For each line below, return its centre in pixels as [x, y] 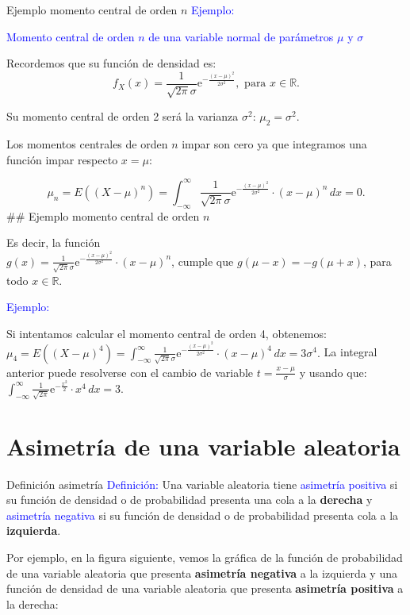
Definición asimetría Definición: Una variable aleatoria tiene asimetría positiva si [202, 484]
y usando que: [333, 372]
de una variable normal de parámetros [241, 36]
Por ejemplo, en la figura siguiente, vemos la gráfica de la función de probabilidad [205, 557]
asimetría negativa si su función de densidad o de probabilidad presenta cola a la [203, 515]
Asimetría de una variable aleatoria [203, 446]
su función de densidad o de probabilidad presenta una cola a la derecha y [190, 500]
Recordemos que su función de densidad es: [111, 63]
